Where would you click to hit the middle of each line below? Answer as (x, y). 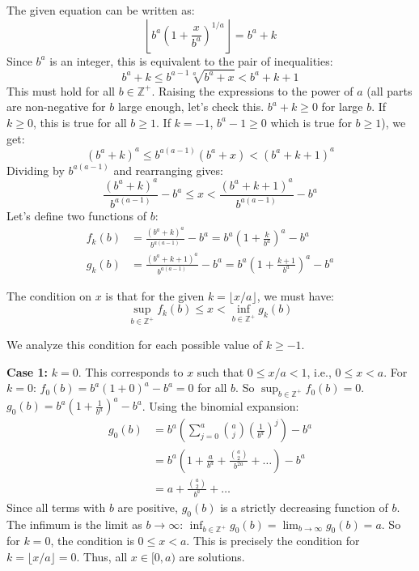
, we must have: (296, 295)
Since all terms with (56, 507)
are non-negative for (56, 107)
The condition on (49, 295)
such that (220, 371)
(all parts (389, 90)
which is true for (311, 122)
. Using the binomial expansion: (220, 405)
